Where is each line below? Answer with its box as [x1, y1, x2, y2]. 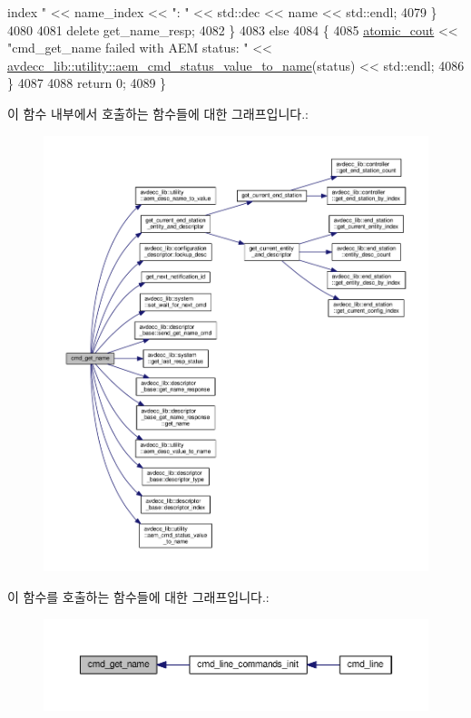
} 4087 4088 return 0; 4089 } [7, 73, 167, 92]
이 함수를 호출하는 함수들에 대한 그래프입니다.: [7, 587, 270, 606]
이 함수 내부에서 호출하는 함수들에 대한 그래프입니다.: [7, 103, 309, 122]
